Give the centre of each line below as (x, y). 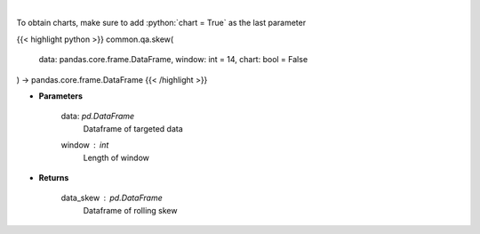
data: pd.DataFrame (98, 117)
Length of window (116, 157)
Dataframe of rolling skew (130, 210)
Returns (54, 177)
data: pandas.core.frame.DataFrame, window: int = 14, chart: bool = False (173, 60)
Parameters (61, 96)
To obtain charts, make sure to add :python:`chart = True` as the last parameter (161, 23)
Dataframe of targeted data (133, 128)
